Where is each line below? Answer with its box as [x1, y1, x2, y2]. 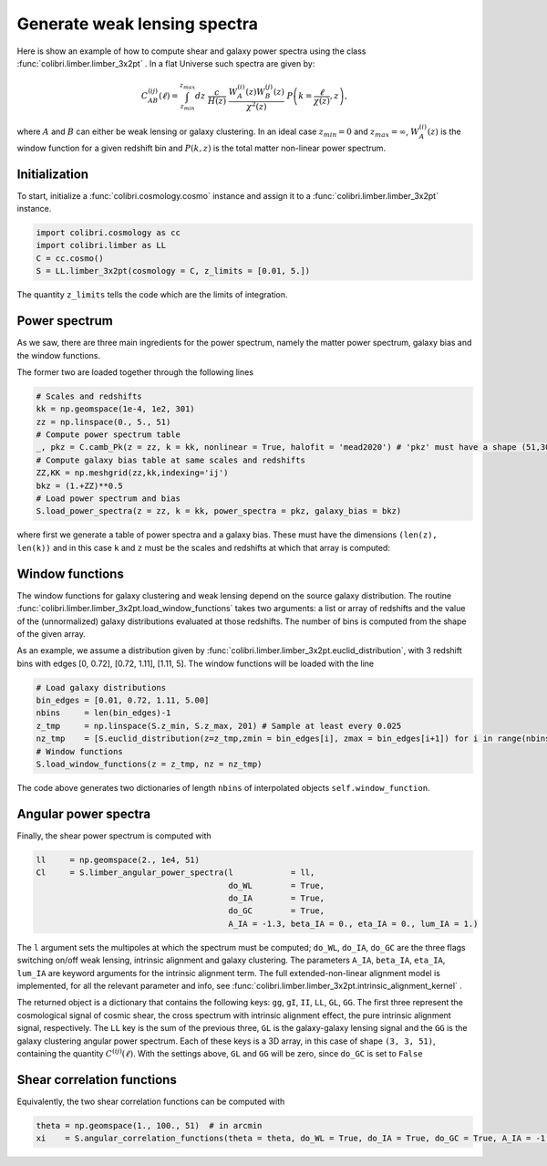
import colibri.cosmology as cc [36, 228, 181, 238]
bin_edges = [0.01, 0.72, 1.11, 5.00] [36, 695, 210, 706]
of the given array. [16, 628, 86, 639]
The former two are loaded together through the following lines [16, 366, 254, 378]
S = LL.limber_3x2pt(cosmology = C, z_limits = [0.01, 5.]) [36, 265, 311, 276]
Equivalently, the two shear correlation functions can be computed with [16, 1096, 285, 1107]
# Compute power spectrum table [36, 430, 181, 440]
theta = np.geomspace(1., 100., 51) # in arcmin [36, 1120, 263, 1130]
